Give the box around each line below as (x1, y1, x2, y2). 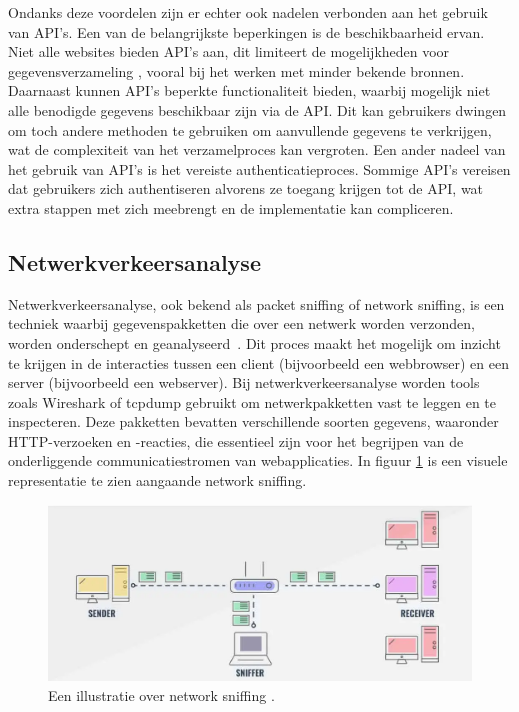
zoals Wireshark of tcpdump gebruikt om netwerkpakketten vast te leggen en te (8, 391, 497, 412)
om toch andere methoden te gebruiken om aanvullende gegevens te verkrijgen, (8, 119, 492, 140)
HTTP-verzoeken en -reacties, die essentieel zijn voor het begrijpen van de (8, 430, 464, 451)
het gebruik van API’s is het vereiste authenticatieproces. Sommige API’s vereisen (8, 158, 511, 179)
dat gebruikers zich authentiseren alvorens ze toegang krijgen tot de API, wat (8, 178, 484, 199)
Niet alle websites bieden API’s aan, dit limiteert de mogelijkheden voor (8, 41, 450, 62)
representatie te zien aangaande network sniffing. (8, 470, 307, 491)
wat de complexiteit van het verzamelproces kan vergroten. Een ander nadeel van (8, 139, 506, 160)
